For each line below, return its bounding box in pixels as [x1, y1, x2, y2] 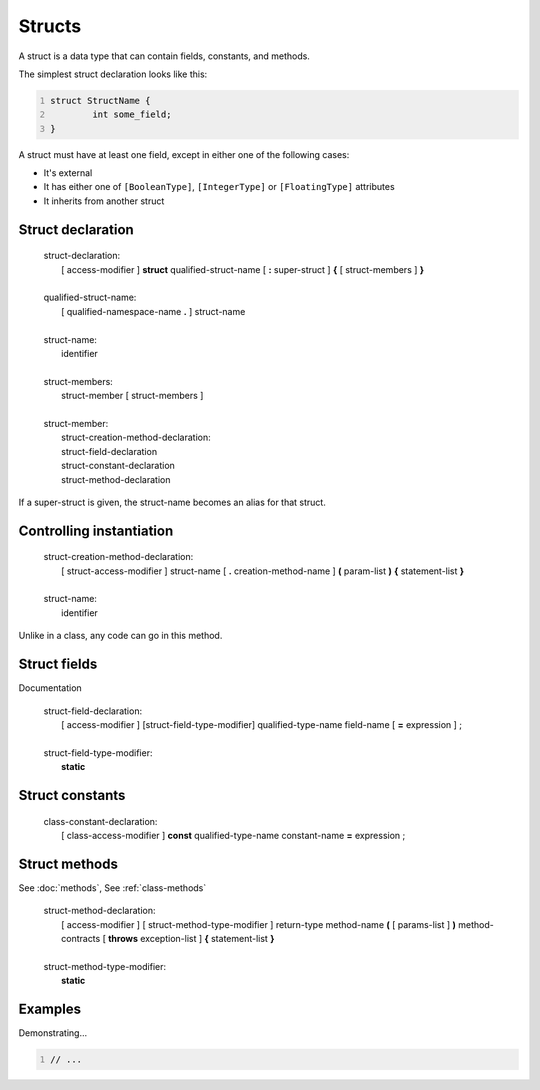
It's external [43, 167, 93, 179]
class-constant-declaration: [43, 815, 158, 827]
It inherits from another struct [43, 195, 165, 207]
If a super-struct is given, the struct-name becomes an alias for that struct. [18, 496, 327, 508]
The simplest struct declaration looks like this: [18, 68, 208, 80]
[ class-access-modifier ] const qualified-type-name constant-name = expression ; [61, 829, 406, 841]
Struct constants [18, 786, 126, 804]
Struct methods [18, 855, 119, 872]
